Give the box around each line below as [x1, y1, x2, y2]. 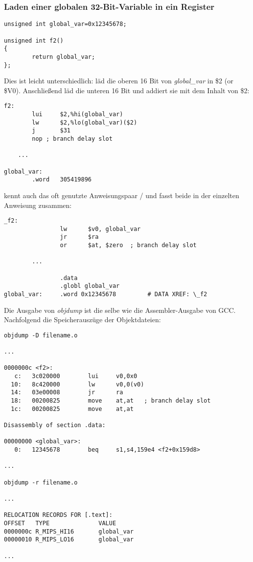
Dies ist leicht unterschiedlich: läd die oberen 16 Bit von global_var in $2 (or [4, 76, 233, 86]
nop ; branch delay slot [32, 135, 113, 142]
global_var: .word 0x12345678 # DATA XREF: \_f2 [4, 291, 207, 298]
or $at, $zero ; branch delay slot [60, 242, 197, 249]
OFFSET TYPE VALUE [4, 519, 116, 527]
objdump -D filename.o [4, 332, 78, 339]
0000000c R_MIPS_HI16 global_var [4, 528, 134, 535]
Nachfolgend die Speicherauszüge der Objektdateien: [4, 314, 161, 325]
